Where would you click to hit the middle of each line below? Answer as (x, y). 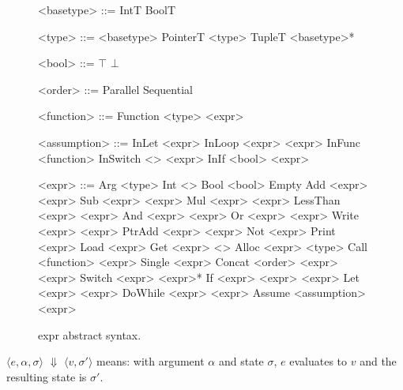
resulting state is (47, 376)
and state (241, 361)
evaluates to (318, 361)
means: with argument (151, 361)
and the (378, 361)
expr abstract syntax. (90, 334)
